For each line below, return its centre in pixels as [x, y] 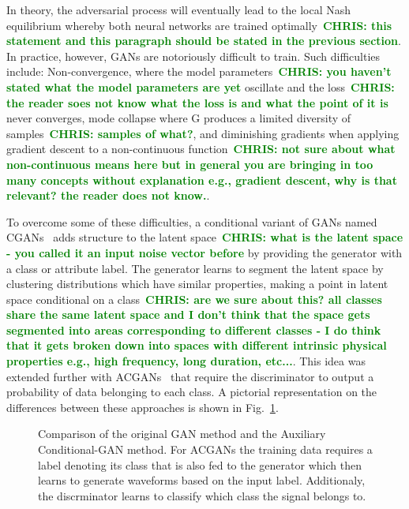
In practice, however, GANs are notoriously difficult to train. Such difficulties [193, 56]
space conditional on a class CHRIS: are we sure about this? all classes [194, 299]
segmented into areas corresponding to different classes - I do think [194, 329]
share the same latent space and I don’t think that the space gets [188, 314]
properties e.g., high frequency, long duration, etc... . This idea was [186, 361]
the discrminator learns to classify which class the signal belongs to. [202, 495]
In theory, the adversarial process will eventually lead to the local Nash [179, 9]
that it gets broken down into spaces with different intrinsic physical [197, 345]
